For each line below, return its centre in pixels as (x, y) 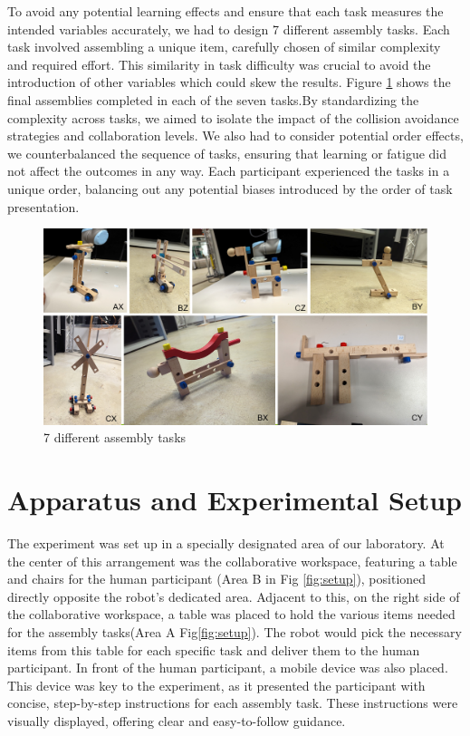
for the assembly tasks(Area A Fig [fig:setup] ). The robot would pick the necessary (235, 631)
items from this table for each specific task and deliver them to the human (214, 649)
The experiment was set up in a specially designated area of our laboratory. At (226, 542)
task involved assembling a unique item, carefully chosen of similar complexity (224, 47)
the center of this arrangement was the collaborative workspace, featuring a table (232, 561)
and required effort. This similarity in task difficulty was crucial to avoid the (219, 64)
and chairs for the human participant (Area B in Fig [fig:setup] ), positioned (217, 579)
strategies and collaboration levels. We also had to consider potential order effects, (235, 136)
